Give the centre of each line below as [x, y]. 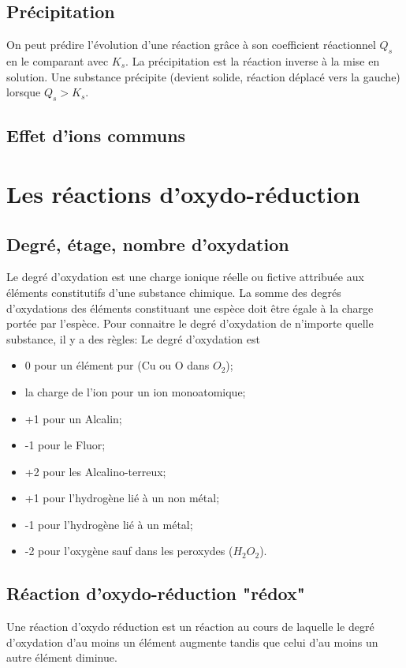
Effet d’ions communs [96, 135]
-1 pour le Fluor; [65, 445]
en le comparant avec [58, 61]
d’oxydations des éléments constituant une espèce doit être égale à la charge [190, 308]
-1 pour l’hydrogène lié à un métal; [109, 524]
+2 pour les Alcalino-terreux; [95, 471]
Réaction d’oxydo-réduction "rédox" [156, 593]
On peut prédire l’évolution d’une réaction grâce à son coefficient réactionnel [191, 45]
